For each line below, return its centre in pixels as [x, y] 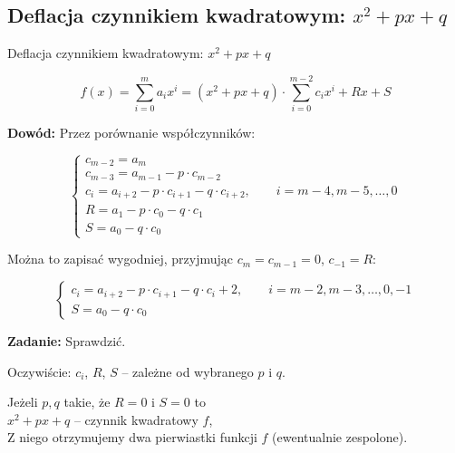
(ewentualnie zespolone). [340, 437]
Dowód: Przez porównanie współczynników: [131, 132]
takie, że [87, 402]
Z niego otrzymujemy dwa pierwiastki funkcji [132, 437]
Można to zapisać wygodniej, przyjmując [121, 259]
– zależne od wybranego [188, 371]
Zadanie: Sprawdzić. [67, 341]
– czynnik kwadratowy [136, 419]
